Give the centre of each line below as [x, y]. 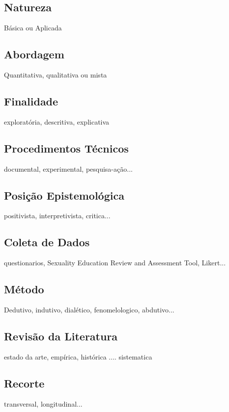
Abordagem [34, 54]
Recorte [24, 383]
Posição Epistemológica [64, 195]
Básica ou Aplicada [33, 28]
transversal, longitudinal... [43, 403]
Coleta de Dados [47, 242]
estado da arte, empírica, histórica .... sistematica [78, 356]
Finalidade [31, 101]
